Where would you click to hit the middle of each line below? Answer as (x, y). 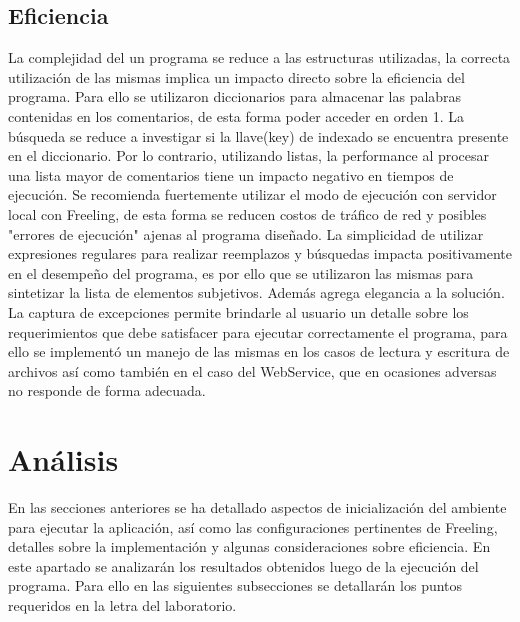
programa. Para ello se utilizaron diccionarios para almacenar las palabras (235, 96)
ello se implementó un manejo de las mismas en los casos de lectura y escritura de (259, 351)
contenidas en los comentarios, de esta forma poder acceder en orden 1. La (236, 115)
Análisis (63, 459)
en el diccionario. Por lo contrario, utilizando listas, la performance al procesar (249, 155)
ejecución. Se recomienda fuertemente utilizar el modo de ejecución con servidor (252, 194)
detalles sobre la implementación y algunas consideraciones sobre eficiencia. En (249, 546)
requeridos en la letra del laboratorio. (122, 604)
